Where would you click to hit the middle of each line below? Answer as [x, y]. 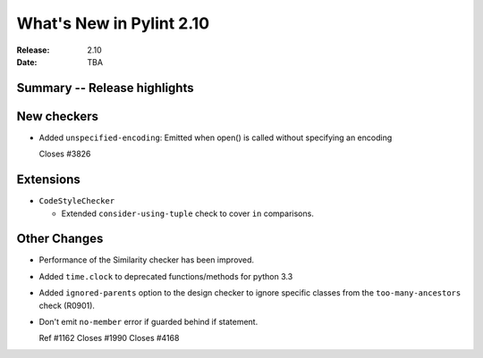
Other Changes [60, 239]
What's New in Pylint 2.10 [113, 23]
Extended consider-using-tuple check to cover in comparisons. [188, 213]
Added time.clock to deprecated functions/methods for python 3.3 [166, 276]
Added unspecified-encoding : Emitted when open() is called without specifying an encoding [216, 137]
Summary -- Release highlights [105, 88]
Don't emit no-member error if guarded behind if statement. [148, 322]
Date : [27, 62]
